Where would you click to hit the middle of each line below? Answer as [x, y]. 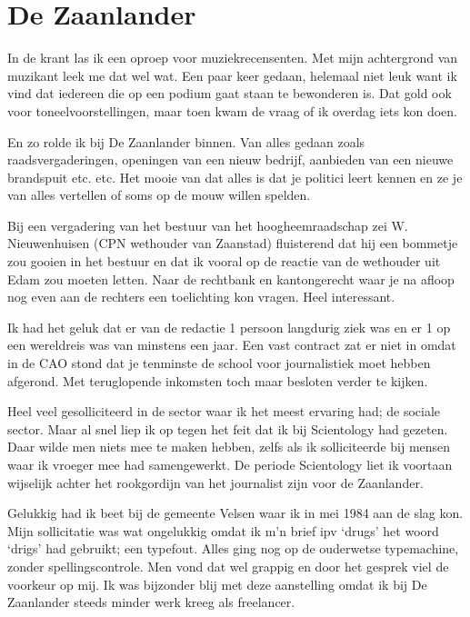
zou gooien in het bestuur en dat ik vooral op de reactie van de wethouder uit [224, 261]
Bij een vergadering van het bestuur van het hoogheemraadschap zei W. [208, 225]
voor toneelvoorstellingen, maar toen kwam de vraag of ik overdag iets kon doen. [233, 110]
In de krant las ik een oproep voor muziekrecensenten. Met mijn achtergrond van [233, 58]
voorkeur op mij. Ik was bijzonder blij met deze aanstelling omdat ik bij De [217, 584]
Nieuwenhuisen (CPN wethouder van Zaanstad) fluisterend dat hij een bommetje [233, 243]
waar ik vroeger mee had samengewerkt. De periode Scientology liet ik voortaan [230, 464]
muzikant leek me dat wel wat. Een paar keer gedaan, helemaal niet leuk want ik [232, 75]
